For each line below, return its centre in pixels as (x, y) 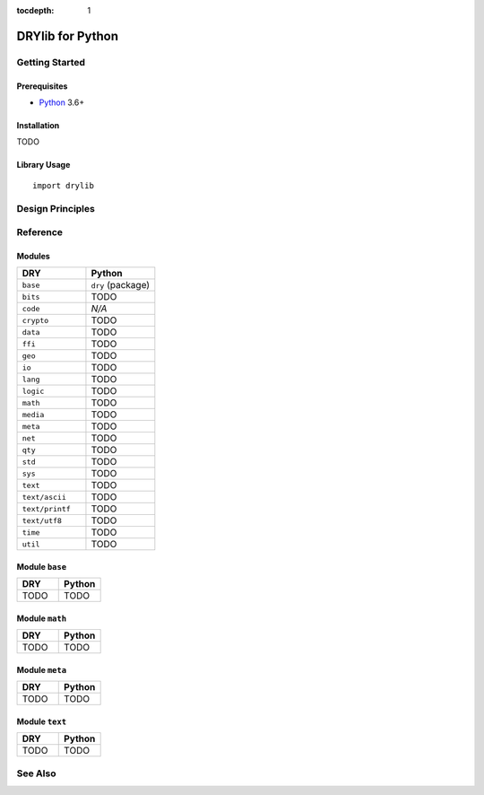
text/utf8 (42, 520)
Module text (42, 721)
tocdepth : (35, 10)
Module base (42, 566)
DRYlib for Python (67, 36)
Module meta (42, 669)
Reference (39, 232)
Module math (42, 618)
